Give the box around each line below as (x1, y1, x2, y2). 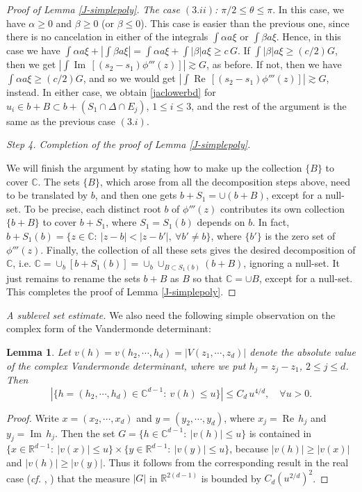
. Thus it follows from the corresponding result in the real (102, 455, 349, 470)
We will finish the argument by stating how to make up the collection (6, 160, 302, 174)
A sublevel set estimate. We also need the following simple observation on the (6, 307, 336, 322)
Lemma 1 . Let (6, 345, 71, 359)
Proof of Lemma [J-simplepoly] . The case (6, 2, 180, 16)
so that (192, 270, 223, 285)
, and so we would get (83, 71, 176, 85)
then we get (6, 57, 56, 72)
